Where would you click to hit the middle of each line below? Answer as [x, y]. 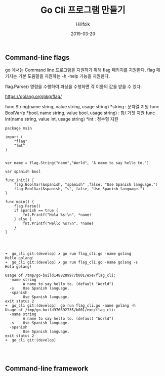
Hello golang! [20, 258]
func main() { [20, 202]
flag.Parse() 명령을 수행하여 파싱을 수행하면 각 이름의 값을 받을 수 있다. [74, 86]
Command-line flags [38, 57]
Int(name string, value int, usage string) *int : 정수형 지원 [62, 119]
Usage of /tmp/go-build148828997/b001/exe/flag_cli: [61, 275]
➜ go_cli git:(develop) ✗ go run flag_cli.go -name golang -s [72, 262]
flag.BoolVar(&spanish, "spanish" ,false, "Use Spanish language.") [86, 185]
